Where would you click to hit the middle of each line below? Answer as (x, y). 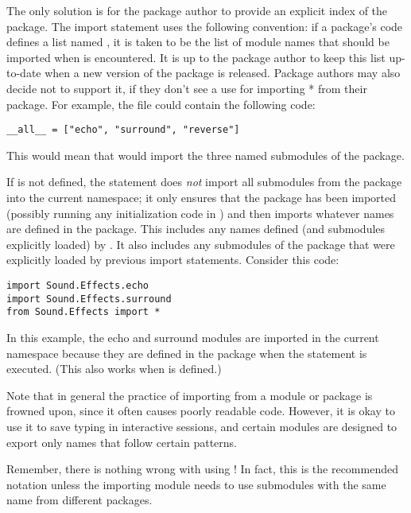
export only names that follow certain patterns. (122, 442)
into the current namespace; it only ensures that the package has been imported (202, 197)
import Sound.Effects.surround (89, 299)
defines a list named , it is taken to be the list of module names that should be (198, 42)
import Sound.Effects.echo (78, 285)
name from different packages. (79, 500)
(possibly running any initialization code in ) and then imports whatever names (200, 213)
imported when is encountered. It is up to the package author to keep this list (196, 57)
